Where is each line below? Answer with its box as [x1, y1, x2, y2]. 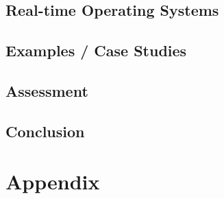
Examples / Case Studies [5, 40, 187, 61]
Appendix [5, 167, 100, 196]
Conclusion [5, 120, 85, 141]
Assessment [5, 80, 88, 101]
